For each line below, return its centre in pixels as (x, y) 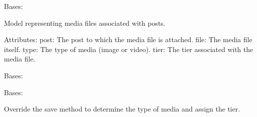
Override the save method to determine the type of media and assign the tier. (122, 109)
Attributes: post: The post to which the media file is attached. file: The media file (128, 39)
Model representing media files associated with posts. (85, 23)
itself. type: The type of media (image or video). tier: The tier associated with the (128, 49)
